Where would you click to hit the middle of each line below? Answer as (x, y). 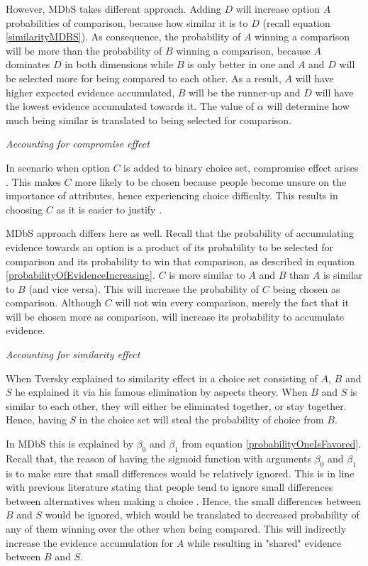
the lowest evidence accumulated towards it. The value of (130, 106)
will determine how (308, 106)
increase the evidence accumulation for (90, 542)
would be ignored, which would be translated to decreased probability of (202, 515)
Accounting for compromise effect (78, 144)
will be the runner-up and (245, 92)
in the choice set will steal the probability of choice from (201, 420)
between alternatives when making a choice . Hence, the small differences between (184, 500)
